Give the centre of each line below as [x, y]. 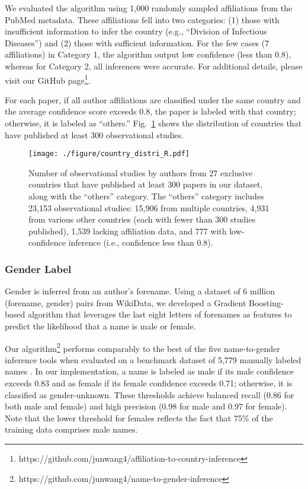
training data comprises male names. [71, 429]
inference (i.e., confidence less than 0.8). [141, 242]
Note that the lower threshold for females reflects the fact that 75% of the [139, 417]
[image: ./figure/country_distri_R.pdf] [109, 154]
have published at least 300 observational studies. [94, 134]
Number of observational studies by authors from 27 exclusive [141, 172]
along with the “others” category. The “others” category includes [146, 196]
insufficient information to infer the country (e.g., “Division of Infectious [136, 31]
